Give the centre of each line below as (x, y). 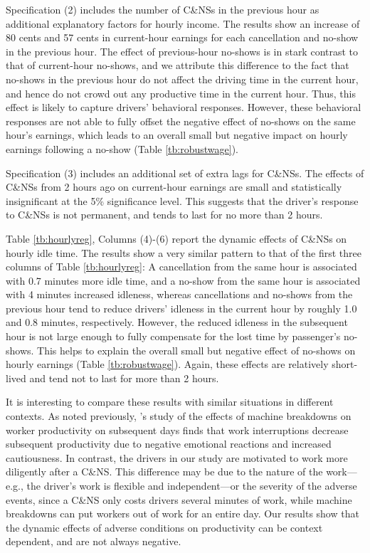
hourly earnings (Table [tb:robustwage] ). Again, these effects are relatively (167, 364)
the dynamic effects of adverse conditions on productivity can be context (164, 527)
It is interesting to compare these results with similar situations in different (170, 402)
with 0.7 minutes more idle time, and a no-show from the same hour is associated (183, 280)
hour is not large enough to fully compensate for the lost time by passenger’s (173, 336)
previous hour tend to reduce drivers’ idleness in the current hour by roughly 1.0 (181, 308)
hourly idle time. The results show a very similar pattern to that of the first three (184, 252)
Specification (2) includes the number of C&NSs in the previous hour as (163, 9)
